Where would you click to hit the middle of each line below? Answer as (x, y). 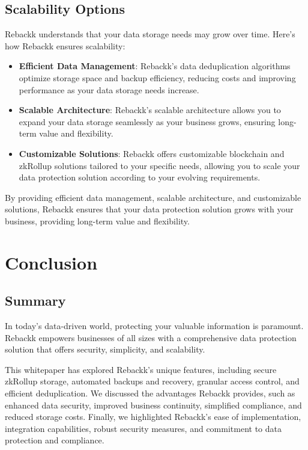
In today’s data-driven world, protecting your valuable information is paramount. (154, 326)
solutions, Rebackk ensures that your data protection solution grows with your (149, 209)
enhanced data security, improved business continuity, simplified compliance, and (153, 405)
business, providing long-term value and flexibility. (97, 220)
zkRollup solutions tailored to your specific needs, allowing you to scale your (159, 165)
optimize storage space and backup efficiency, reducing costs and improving (157, 77)
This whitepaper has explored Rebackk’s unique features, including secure (141, 369)
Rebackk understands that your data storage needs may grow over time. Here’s (150, 34)
